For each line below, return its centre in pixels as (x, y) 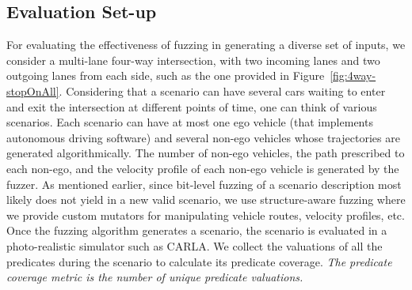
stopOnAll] (33, 90)
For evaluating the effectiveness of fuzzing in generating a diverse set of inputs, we (206, 45)
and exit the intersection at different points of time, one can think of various (192, 106)
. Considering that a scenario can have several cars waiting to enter (222, 90)
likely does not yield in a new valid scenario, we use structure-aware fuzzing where (206, 200)
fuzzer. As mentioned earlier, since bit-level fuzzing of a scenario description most (204, 184)
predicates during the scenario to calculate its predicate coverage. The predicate (199, 261)
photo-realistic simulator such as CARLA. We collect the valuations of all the (195, 245)
